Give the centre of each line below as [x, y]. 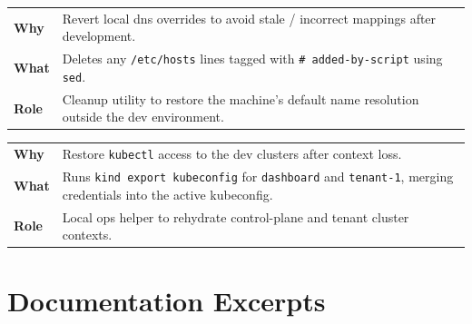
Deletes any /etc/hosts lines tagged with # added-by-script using [252, 59]
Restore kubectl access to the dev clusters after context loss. [232, 154]
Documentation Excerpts [167, 301]
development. [99, 36]
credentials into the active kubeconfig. [167, 194]
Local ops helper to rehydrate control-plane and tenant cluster [236, 216]
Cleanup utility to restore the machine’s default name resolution [241, 98]
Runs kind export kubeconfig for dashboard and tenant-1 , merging [258, 177]
